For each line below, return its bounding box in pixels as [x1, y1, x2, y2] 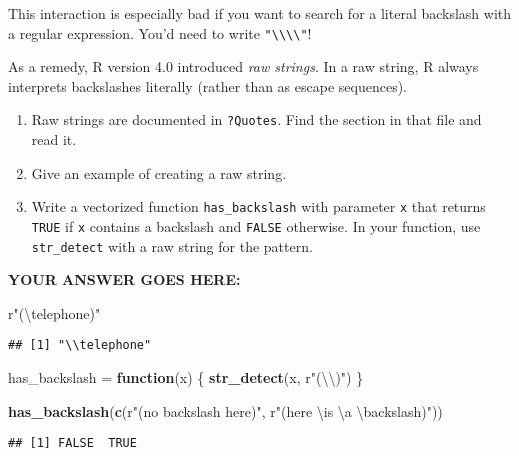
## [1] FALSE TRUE [8, 436, 137, 451]
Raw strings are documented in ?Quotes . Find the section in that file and [31, 109, 482, 130]
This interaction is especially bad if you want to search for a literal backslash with [8, 3, 512, 23]
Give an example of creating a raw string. [31, 162, 287, 183]
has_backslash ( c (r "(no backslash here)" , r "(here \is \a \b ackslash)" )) [8, 400, 443, 421]
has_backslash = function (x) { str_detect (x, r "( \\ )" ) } [8, 367, 364, 388]
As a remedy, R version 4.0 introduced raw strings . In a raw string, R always [8, 56, 479, 77]
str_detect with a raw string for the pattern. [31, 235, 313, 256]
